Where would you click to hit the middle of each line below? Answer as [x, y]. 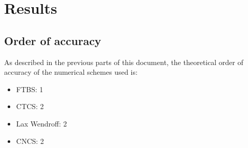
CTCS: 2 [30, 106]
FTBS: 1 [30, 89]
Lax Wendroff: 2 [41, 123]
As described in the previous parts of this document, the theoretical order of [124, 62]
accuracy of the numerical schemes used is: [71, 72]
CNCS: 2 [30, 141]
